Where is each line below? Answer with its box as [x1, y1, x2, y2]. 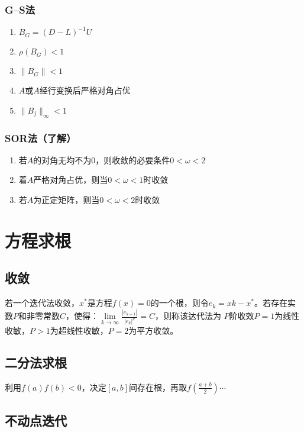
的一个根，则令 [150, 296, 209, 309]
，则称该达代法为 [154, 310, 221, 322]
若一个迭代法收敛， [5, 296, 79, 309]
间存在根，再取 [129, 381, 187, 393]
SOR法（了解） [5, 130, 76, 145]
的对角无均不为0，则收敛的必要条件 [33, 153, 170, 166]
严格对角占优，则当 [33, 173, 108, 186]
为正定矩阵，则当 [33, 194, 100, 206]
